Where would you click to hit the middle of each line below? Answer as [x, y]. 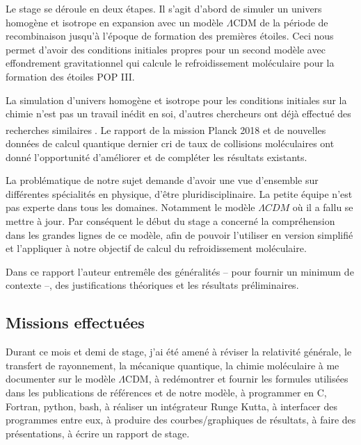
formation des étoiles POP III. [70, 76]
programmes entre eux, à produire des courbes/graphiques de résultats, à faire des [181, 420]
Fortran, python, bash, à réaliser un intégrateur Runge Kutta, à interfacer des [171, 406]
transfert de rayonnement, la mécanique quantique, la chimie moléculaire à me [173, 365]
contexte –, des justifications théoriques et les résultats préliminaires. [152, 285]
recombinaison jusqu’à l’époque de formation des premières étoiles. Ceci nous [170, 36]
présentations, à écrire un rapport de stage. [98, 433]
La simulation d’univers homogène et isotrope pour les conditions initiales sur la [176, 100]
